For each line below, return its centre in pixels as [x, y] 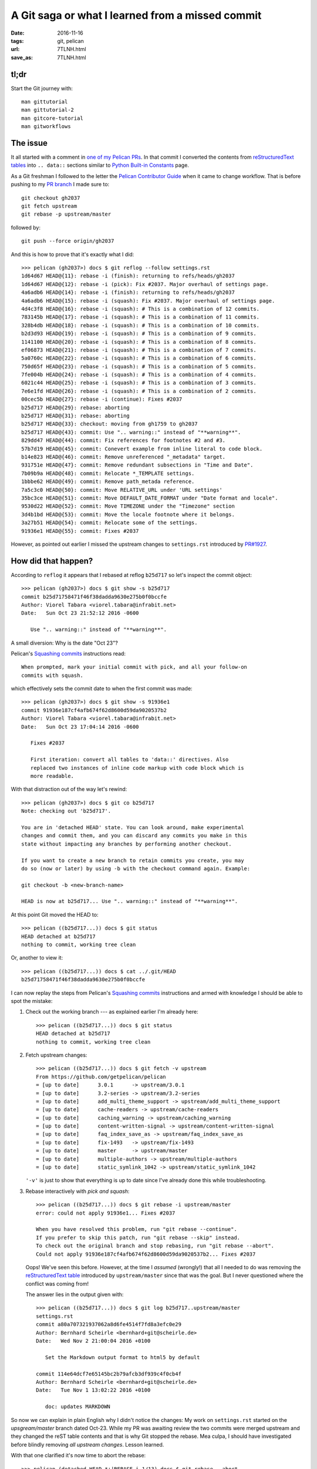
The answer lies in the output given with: [75, 1294]
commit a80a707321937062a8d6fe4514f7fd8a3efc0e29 [109, 1324]
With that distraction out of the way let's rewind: [69, 789]
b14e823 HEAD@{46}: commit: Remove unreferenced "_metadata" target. [124, 457]
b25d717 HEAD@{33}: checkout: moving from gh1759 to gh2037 [109, 424]
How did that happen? [52, 561]
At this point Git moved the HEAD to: [55, 914]
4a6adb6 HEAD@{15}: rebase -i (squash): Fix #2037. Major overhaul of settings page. [148, 301]
